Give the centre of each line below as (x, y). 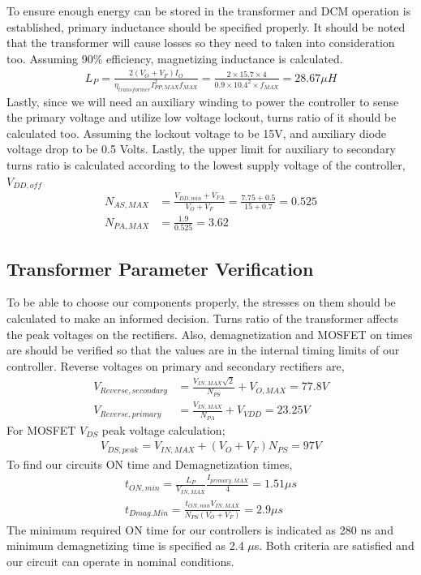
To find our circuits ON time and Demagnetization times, (150, 463)
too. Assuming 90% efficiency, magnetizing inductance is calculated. (175, 58)
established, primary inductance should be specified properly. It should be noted (206, 26)
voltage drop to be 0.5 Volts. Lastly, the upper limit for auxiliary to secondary (201, 149)
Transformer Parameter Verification (160, 268)
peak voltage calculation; (163, 429)
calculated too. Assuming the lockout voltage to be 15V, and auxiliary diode (197, 133)
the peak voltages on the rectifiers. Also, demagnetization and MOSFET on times (210, 334)
